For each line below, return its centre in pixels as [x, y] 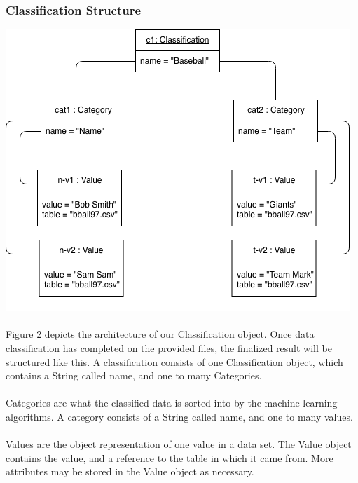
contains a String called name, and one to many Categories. [134, 375]
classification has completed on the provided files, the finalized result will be [169, 348]
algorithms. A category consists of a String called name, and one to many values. [179, 416]
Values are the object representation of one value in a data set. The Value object [179, 444]
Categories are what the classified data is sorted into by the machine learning [172, 403]
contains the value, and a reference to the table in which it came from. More [170, 457]
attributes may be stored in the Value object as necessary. [130, 471]
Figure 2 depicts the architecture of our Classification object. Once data [160, 334]
